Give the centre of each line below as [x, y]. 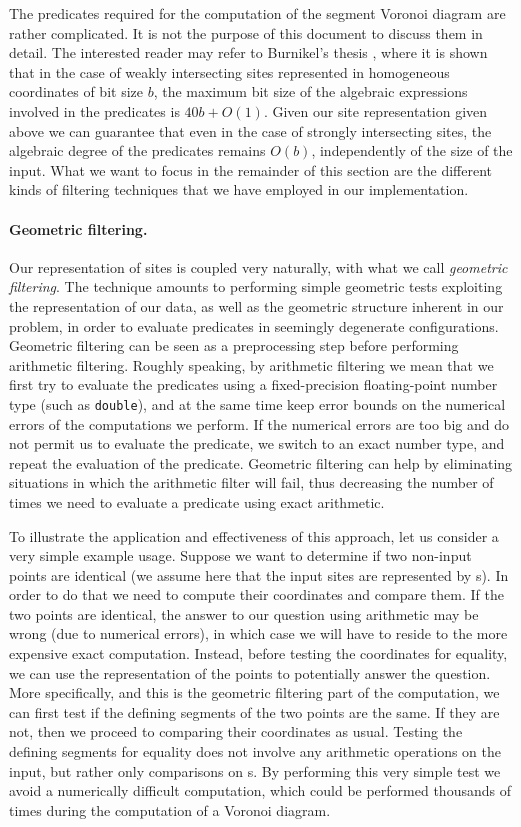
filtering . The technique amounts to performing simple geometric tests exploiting [256, 286]
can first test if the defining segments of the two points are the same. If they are [254, 711]
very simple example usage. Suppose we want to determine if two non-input [240, 555]
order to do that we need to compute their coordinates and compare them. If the [256, 594]
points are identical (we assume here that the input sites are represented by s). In [259, 574]
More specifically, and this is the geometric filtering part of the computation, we [254, 692]
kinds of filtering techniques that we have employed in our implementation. [239, 189]
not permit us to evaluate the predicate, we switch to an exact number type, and [257, 443]
